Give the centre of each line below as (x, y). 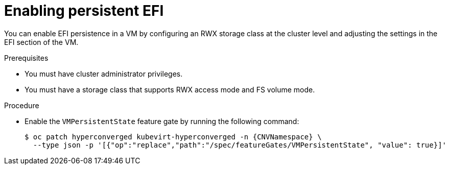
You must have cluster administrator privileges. (104, 74)
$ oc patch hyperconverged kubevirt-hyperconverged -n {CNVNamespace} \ (173, 137)
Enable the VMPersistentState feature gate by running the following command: (162, 121)
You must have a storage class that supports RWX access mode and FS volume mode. (170, 89)
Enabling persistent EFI (84, 11)
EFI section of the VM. (41, 42)
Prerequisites (26, 58)
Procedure (22, 105)
